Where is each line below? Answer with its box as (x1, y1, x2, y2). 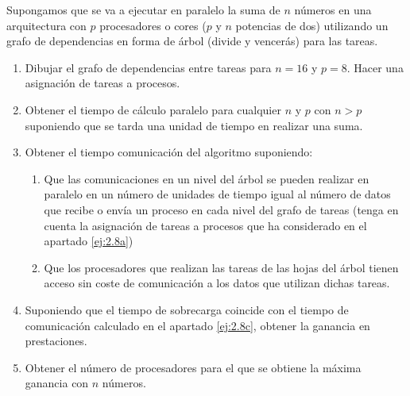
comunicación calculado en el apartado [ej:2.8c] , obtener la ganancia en (25, 317, 370, 333)
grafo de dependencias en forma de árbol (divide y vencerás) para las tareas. (6, 33, 378, 49)
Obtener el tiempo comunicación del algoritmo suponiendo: (25, 144, 313, 160)
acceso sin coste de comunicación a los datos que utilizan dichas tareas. (44, 275, 390, 291)
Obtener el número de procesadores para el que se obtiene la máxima (25, 359, 362, 375)
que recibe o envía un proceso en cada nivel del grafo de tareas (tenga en (44, 201, 399, 217)
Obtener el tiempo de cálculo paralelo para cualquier (25, 101, 281, 117)
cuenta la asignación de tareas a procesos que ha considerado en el (44, 217, 367, 233)
